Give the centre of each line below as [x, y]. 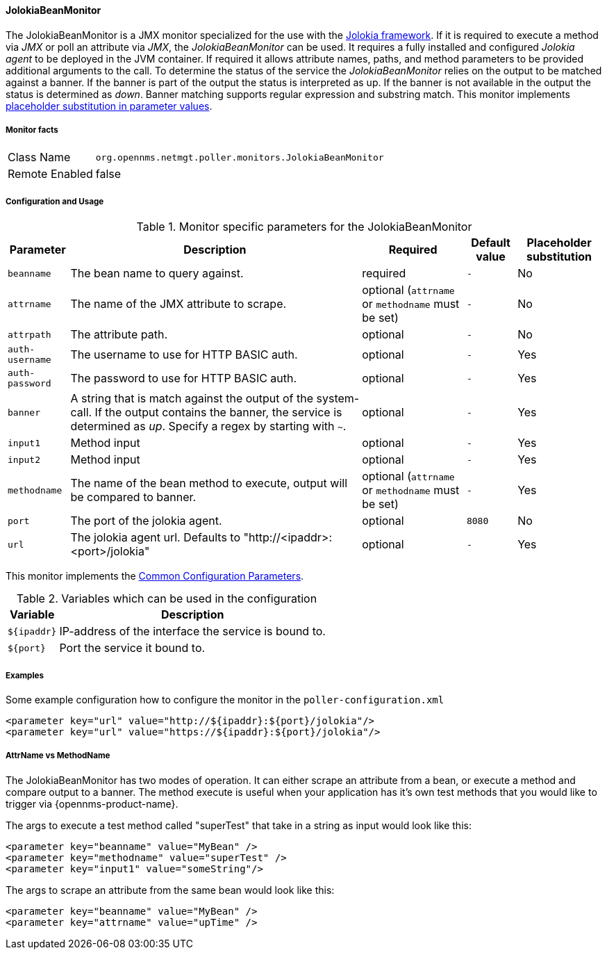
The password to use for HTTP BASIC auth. [184, 378]
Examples [25, 675]
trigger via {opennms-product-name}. [92, 803]
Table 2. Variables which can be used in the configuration [167, 599]
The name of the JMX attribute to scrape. [178, 304]
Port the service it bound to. [132, 648]
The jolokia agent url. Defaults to [155, 538]
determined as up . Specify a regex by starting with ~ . [208, 426]
